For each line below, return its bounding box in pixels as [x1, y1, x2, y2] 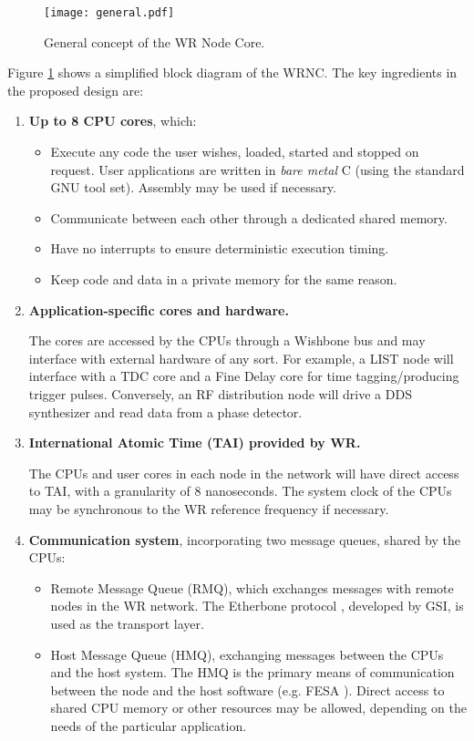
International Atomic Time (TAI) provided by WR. [28, 433, 361, 452]
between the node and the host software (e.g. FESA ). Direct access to [50, 680, 445, 699]
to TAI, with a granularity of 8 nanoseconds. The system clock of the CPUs [28, 481, 452, 500]
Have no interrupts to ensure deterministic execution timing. [50, 239, 389, 258]
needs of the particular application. [50, 715, 247, 735]
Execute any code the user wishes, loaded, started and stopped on [50, 142, 419, 161]
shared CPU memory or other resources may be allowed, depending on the [50, 698, 468, 717]
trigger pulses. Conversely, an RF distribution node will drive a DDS [28, 384, 412, 403]
